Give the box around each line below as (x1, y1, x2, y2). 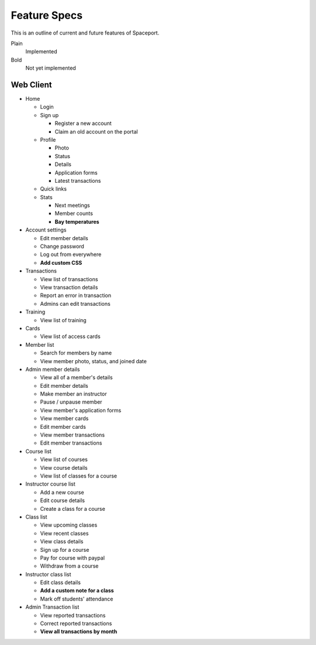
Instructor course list (25, 480, 75, 487)
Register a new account (54, 120, 112, 127)
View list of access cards (40, 333, 101, 340)
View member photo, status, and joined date (40, 357, 147, 364)
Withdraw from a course (40, 562, 99, 569)
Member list (25, 341, 54, 348)
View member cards (40, 415, 89, 422)
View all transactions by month (40, 628, 117, 635)
